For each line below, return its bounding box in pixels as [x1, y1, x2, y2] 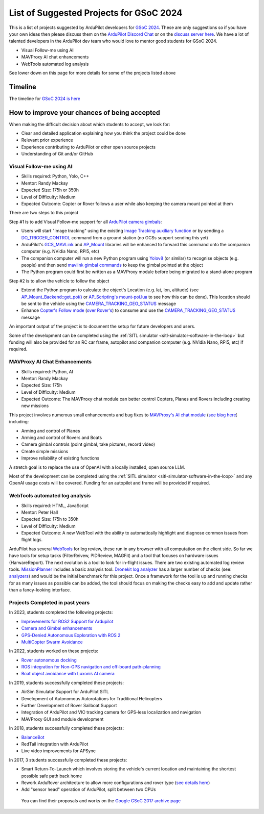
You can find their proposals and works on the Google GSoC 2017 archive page [21, 797, 181, 804]
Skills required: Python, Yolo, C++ [21, 173, 89, 179]
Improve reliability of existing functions [21, 455, 100, 461]
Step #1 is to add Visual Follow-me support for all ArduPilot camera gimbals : [9, 219, 162, 225]
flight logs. [21, 537, 43, 543]
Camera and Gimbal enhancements [21, 625, 92, 631]
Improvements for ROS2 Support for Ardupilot [21, 618, 113, 624]
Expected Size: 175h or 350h [21, 187, 79, 193]
